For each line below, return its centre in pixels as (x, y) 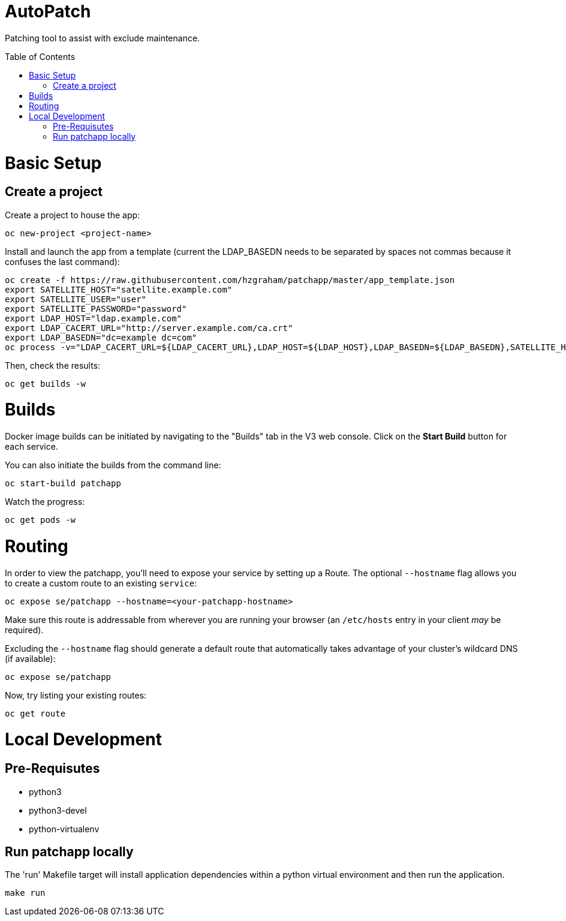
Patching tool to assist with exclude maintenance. (103, 38)
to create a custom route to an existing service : (101, 583)
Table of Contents (40, 56)
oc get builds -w (45, 383)
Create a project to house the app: (73, 215)
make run (25, 893)
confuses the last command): (62, 261)
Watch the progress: (45, 502)
